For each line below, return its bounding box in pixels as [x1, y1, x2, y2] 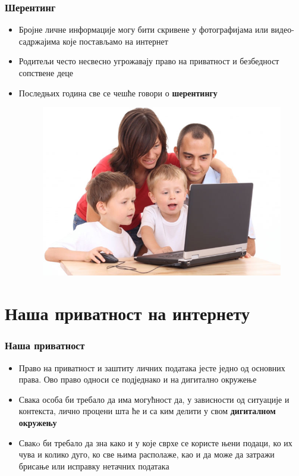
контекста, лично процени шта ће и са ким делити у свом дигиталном [18, 405, 276, 417]
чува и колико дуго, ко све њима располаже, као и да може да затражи [18, 448, 275, 461]
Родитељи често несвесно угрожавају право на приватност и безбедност [18, 55, 279, 67]
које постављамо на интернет [62, 35, 168, 47]
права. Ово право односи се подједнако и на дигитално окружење [18, 373, 257, 386]
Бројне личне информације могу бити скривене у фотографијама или [18, 23, 269, 36]
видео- [270, 23, 294, 36]
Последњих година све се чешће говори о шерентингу [18, 86, 218, 99]
